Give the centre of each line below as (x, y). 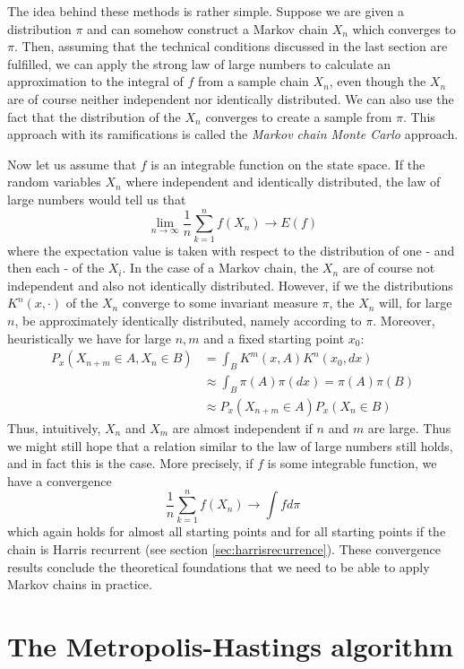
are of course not (389, 268)
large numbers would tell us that (97, 199)
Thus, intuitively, (54, 427)
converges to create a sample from (299, 116)
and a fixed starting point (274, 338)
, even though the (378, 81)
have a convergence (60, 480)
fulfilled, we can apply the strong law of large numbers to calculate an (199, 63)
